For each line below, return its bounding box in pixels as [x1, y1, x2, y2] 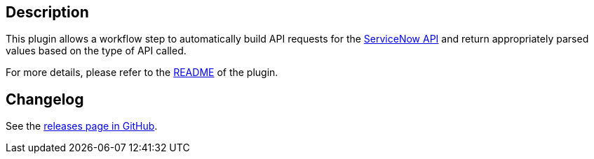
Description [6, 3, 89, 21]
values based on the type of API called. [6, 45, 187, 57]
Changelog [6, 90, 84, 108]
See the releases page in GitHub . [6, 120, 158, 132]
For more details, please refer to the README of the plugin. [6, 66, 278, 79]
